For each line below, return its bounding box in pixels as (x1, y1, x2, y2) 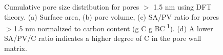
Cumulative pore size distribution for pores (4, 2, 139, 12)
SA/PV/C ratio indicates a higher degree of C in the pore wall (4, 33, 201, 43)
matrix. (4, 43, 27, 53)
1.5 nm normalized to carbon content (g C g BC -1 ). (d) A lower (13, 22, 213, 33)
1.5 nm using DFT (153, 2, 212, 12)
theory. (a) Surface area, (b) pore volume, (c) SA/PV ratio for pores (4, 11, 219, 22)
